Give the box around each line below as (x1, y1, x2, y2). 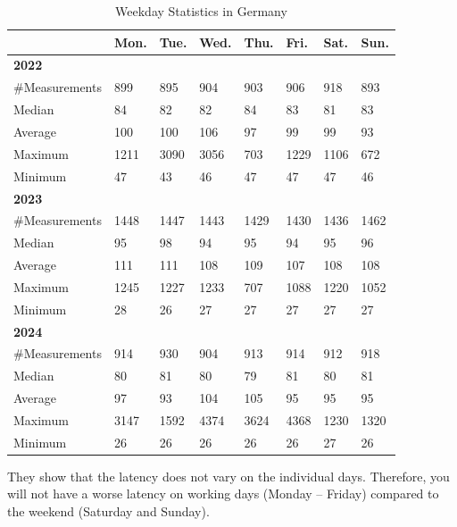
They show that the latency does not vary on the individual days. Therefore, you (7, 466, 450, 485)
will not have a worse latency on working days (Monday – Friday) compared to (7, 484, 439, 503)
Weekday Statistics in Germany (115, 2, 287, 20)
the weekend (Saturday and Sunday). (7, 502, 210, 521)
